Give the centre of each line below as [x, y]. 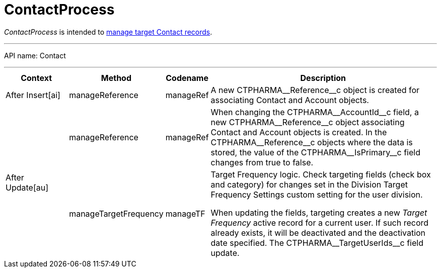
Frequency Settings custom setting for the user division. [317, 194]
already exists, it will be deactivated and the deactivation [318, 233]
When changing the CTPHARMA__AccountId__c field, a [315, 112]
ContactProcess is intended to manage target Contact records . [108, 32]
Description [323, 78]
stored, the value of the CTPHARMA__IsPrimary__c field [315, 152]
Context [36, 78]
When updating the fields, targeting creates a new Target [319, 212]
